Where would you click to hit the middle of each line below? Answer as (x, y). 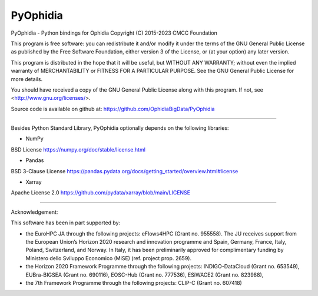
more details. (27, 79)
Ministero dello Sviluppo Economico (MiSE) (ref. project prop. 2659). (108, 258)
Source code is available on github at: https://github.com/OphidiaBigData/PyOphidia (113, 109)
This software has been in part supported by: (66, 223)
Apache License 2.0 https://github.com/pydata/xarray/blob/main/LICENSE (101, 193)
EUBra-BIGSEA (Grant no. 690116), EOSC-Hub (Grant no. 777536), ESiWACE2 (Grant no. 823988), (145, 275)
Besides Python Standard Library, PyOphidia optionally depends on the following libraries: (120, 128)
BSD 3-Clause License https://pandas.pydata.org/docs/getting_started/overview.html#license (125, 171)
